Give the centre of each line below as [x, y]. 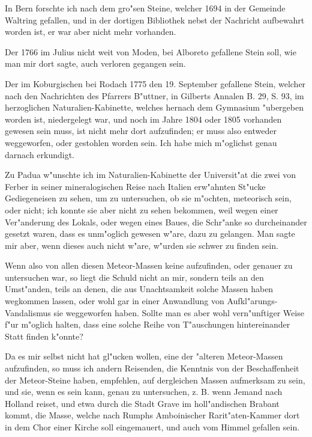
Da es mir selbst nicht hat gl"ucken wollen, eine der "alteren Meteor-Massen [144, 356]
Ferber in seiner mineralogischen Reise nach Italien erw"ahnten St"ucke [135, 186]
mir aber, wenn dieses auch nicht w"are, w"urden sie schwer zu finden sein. [142, 245]
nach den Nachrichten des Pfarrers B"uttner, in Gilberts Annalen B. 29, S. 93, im [154, 95]
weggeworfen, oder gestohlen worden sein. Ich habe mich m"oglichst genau [141, 142]
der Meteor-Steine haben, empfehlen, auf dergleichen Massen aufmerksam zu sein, [155, 380]
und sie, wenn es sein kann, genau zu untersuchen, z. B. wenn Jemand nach [144, 392]
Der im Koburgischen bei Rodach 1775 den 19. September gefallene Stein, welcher [155, 83]
